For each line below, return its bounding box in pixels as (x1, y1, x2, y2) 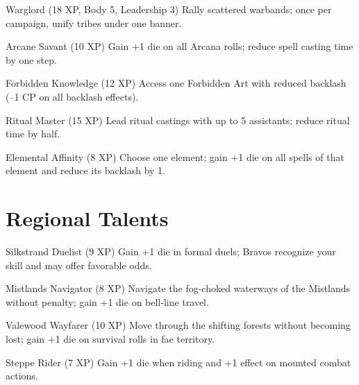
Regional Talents (6, 204, 169, 232)
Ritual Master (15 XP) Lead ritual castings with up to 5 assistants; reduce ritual (6, 112, 350, 127)
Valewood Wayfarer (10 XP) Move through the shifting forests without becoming (6, 318, 351, 332)
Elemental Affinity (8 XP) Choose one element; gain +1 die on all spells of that (6, 149, 344, 164)
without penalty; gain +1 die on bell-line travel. (6, 294, 209, 309)
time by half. (6, 126, 60, 141)
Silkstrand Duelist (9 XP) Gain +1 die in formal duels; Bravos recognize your (6, 244, 336, 259)
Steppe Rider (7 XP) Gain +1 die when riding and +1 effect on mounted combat (6, 354, 351, 369)
